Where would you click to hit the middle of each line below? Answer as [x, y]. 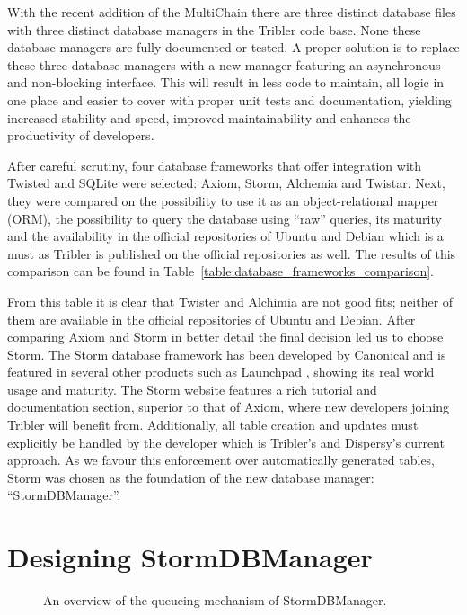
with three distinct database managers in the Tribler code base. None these [214, 29]
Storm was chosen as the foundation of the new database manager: [191, 477]
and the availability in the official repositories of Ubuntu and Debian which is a [225, 236]
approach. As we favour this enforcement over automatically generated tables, [221, 460]
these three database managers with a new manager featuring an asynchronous [224, 64]
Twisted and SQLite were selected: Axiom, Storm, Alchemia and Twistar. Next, [226, 183]
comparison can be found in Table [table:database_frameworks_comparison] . [220, 271]
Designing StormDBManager [190, 557]
